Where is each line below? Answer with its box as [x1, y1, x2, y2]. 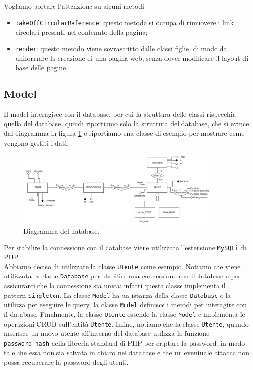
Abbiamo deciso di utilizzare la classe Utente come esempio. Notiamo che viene [4, 261, 241, 271]
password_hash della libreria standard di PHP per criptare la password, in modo [4, 337, 245, 348]
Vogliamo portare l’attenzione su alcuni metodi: [4, 1, 146, 11]
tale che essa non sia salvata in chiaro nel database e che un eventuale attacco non [4, 347, 249, 357]
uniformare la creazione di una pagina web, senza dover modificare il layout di [15, 53, 249, 63]
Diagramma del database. [23, 225, 100, 236]
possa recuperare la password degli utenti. [4, 357, 129, 367]
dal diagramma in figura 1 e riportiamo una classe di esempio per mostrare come [4, 128, 245, 138]
